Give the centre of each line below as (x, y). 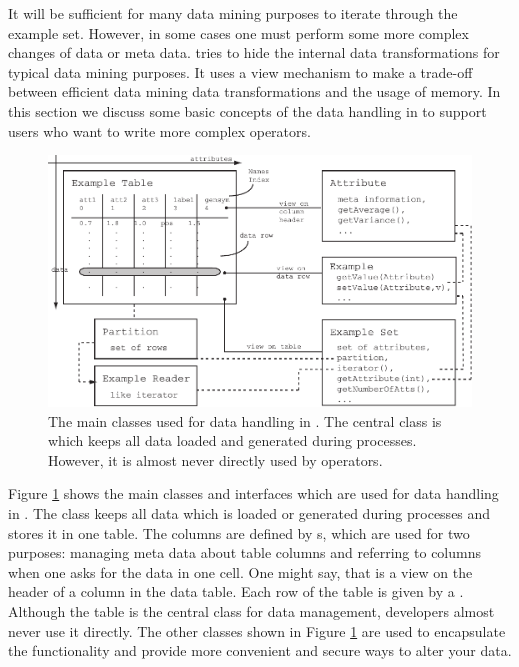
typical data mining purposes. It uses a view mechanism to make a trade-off (240, 71)
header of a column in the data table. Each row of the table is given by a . (236, 591)
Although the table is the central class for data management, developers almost (251, 610)
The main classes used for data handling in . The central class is (245, 420)
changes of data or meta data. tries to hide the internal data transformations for (254, 52)
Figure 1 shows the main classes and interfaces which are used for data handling (253, 493)
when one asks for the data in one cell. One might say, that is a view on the (240, 571)
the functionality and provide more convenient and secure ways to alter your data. (260, 650)
